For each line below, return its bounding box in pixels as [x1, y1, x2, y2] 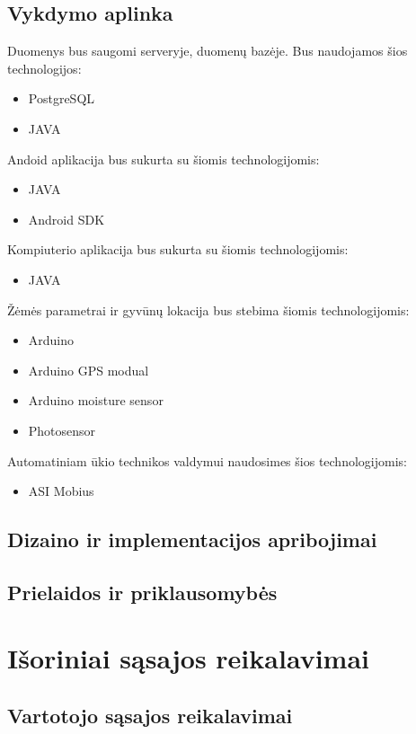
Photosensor [28, 420, 96, 439]
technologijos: [7, 58, 82, 77]
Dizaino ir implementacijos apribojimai [7, 526, 377, 553]
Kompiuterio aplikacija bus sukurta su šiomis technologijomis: [7, 240, 349, 259]
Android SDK [28, 209, 105, 228]
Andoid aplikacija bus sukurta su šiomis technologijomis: [7, 149, 320, 168]
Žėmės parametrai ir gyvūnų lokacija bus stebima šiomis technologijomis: [7, 300, 410, 319]
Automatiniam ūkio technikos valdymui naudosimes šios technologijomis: [7, 451, 407, 470]
